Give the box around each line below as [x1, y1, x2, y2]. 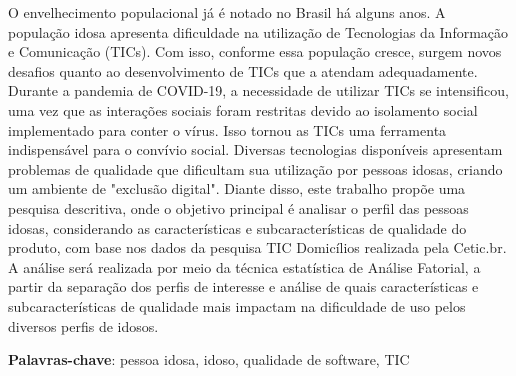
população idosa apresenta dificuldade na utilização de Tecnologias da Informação [8, 21, 509, 42]
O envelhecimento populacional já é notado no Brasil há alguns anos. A [8, 2, 446, 22]
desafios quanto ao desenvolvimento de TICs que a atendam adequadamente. [8, 60, 478, 81]
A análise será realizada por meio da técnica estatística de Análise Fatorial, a [8, 256, 481, 277]
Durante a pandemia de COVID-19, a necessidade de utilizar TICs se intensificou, [8, 80, 509, 101]
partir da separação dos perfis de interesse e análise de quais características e [8, 276, 479, 297]
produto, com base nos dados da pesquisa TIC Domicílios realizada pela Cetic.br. [8, 237, 507, 258]
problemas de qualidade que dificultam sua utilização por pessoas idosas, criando [8, 158, 503, 179]
